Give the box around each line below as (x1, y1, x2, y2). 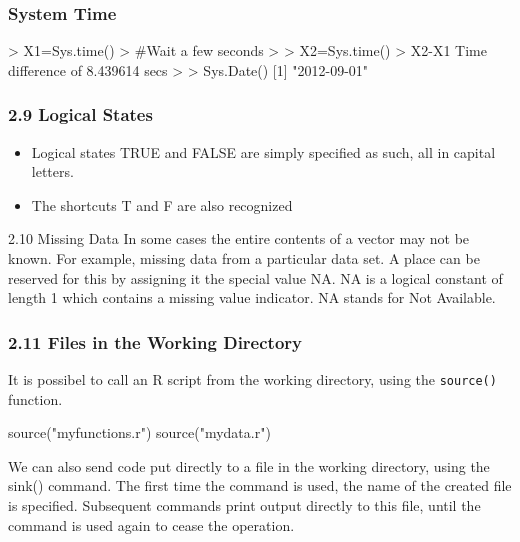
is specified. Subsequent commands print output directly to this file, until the (8, 495, 481, 516)
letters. (31, 161, 74, 182)
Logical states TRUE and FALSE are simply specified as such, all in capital (31, 141, 496, 162)
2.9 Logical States (8, 102, 153, 127)
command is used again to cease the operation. (8, 514, 295, 535)
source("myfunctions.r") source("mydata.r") (8, 422, 271, 443)
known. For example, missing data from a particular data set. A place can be (8, 248, 480, 268)
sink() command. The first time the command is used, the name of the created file (8, 475, 512, 496)
